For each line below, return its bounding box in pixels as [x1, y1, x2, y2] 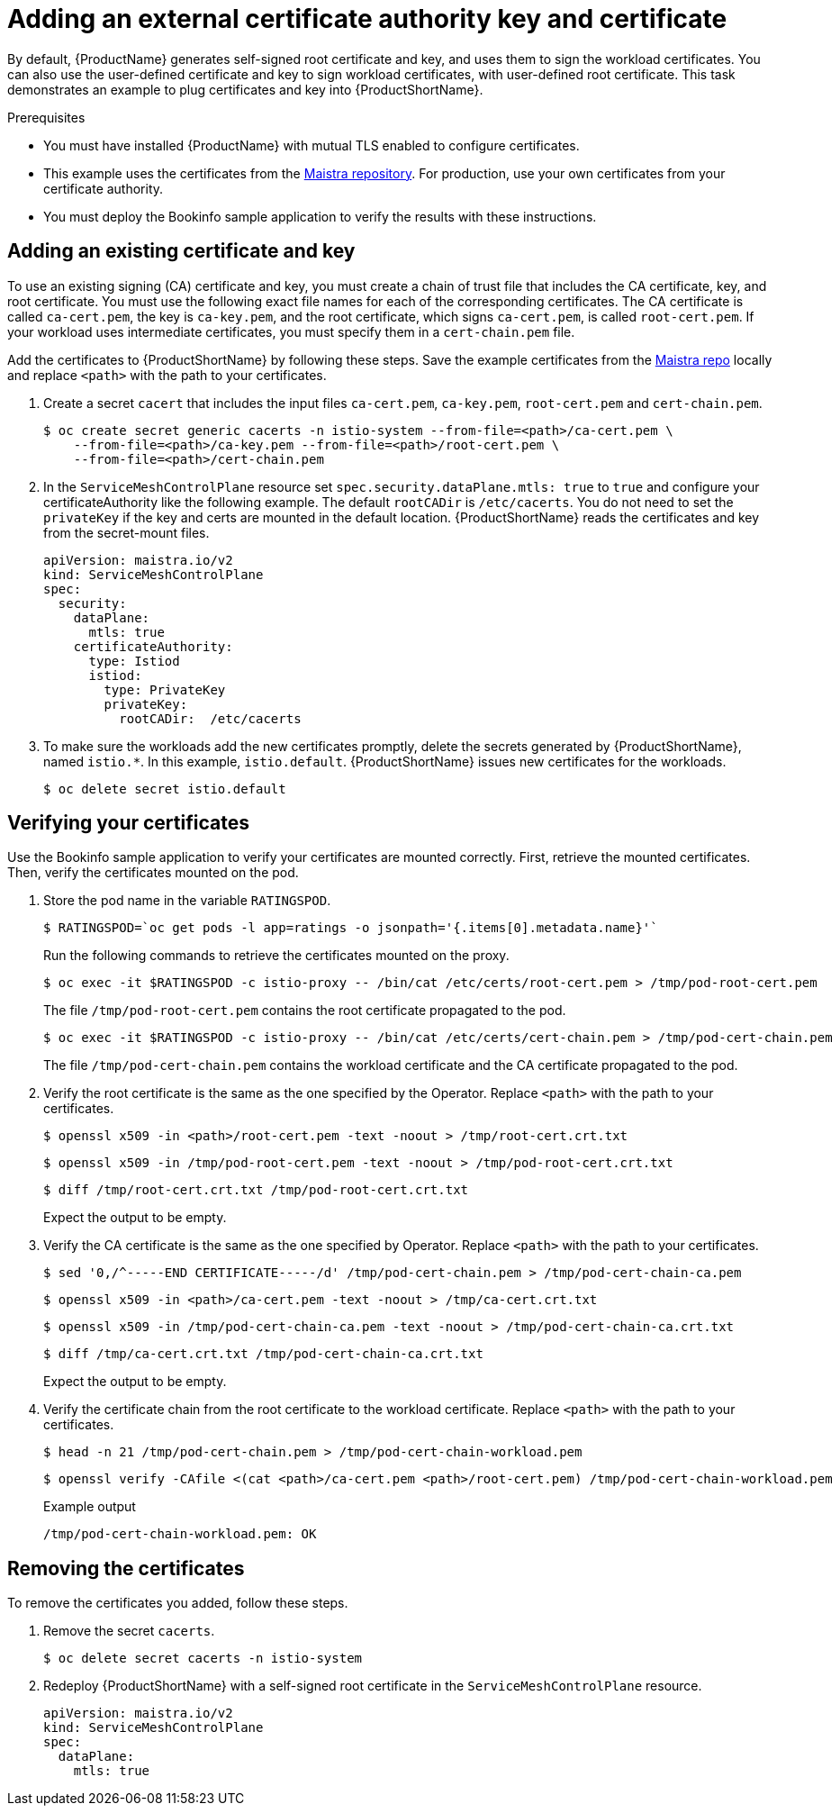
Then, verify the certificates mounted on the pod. [7, 865, 299, 881]
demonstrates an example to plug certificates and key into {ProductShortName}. [7, 81, 483, 97]
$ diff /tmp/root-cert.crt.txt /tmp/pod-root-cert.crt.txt [43, 1183, 469, 1198]
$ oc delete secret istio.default [43, 781, 286, 796]
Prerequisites [7, 109, 86, 125]
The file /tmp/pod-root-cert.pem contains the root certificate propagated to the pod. [43, 1002, 566, 1019]
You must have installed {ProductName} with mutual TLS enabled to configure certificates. [43, 137, 580, 153]
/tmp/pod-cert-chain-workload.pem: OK [43, 1527, 317, 1542]
